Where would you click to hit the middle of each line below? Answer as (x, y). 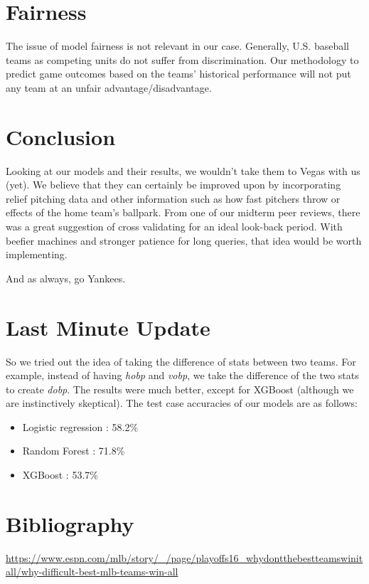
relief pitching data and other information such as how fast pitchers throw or (173, 198)
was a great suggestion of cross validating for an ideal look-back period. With (174, 226)
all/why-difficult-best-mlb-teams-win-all (92, 572)
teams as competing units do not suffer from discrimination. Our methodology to (182, 59)
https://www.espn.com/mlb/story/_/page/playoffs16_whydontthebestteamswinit (184, 557)
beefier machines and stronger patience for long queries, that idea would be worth (184, 240)
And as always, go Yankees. (66, 278)
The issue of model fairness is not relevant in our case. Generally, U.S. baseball (177, 46)
